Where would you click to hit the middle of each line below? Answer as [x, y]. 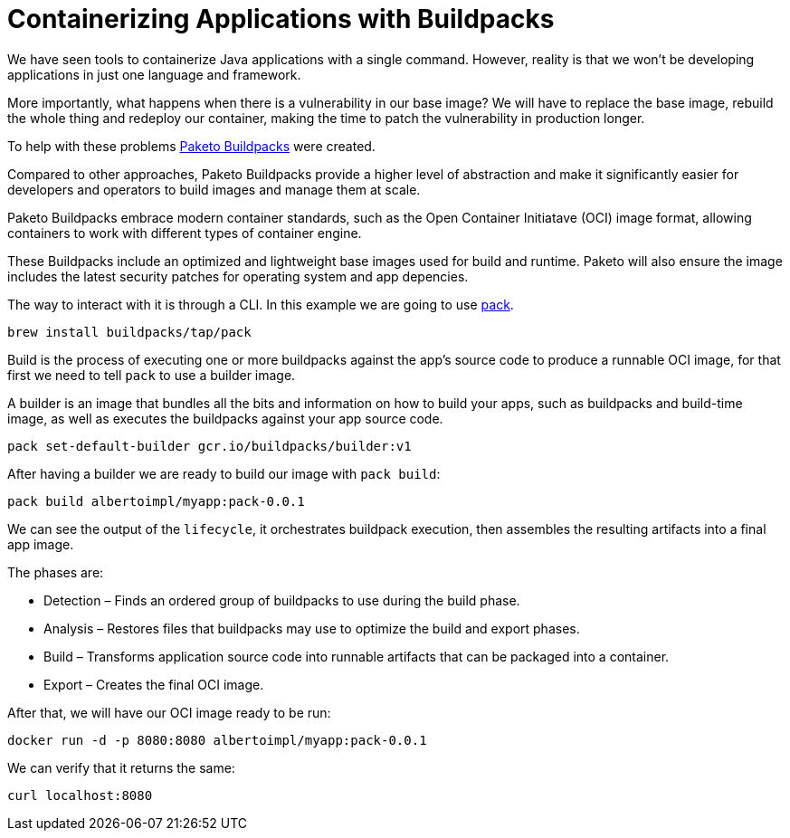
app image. [41, 544]
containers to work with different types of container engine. [185, 233]
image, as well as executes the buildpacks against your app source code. [225, 418]
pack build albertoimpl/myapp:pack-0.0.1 [156, 501]
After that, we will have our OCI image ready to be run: [169, 712]
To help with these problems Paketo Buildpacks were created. [191, 146]
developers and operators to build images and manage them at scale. [214, 189]
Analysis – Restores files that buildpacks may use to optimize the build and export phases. [312, 628]
